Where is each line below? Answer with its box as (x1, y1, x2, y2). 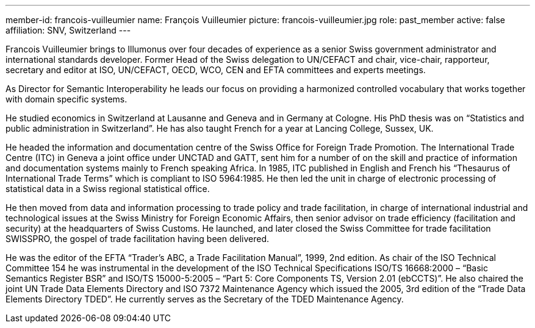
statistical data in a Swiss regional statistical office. (5, 184, 210, 194)
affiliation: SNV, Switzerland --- (5, 25, 131, 35)
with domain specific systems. (5, 94, 127, 104)
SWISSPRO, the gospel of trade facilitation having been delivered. (5, 234, 270, 244)
